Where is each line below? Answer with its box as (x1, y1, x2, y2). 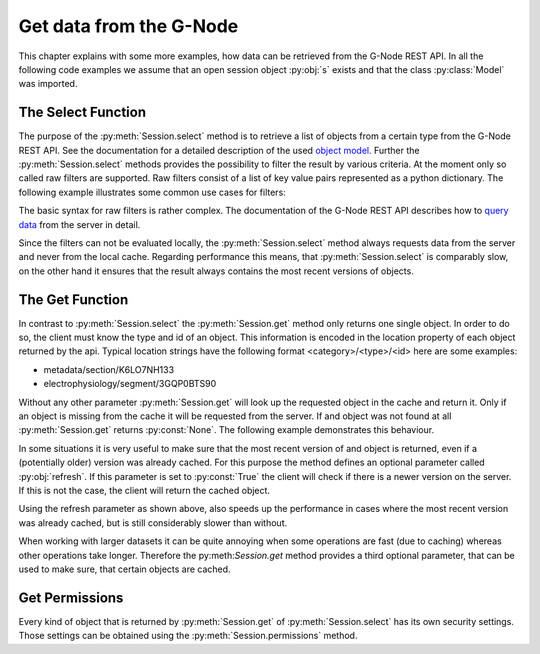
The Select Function (18, 104, 147, 121)
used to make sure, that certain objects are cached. (18, 563, 231, 575)
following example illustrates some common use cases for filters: (18, 186, 287, 198)
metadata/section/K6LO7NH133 (43, 363, 175, 375)
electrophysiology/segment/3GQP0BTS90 (43, 378, 217, 390)
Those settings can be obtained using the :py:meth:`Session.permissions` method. (18, 630, 358, 642)
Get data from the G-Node (18, 15, 239, 37)
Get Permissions (18, 589, 124, 606)
